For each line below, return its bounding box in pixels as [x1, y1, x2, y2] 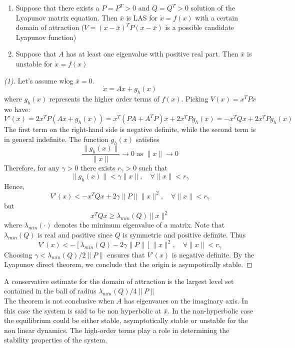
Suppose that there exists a [15, 2, 99, 12]
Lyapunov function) [15, 31, 76, 42]
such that [138, 162, 168, 172]
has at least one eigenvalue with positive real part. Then [66, 48, 238, 59]
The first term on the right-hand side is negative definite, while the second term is [4, 124, 256, 134]
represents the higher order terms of [49, 93, 159, 103]
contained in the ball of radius [4, 285, 96, 296]
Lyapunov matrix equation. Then [15, 12, 118, 22]
